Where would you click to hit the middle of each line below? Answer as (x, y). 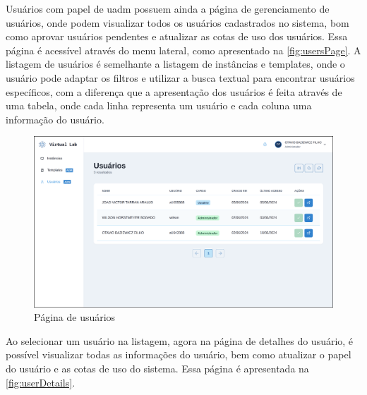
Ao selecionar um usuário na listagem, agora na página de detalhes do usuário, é (180, 340)
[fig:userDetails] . (41, 382)
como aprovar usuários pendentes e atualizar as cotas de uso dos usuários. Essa (177, 36)
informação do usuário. (55, 119)
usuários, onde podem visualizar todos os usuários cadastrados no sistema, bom (178, 22)
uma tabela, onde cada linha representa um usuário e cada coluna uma (159, 105)
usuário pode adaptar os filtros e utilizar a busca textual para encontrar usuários (180, 77)
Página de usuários (75, 317)
